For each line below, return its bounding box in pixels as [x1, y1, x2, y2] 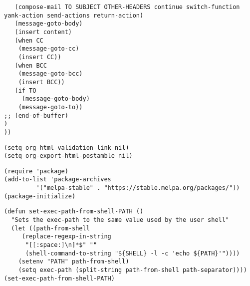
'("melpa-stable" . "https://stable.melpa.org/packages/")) [36, 184, 240, 192]
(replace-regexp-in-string [21, 233, 111, 240]
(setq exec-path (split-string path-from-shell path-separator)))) [18, 266, 247, 274]
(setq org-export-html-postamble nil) [4, 152, 133, 160]
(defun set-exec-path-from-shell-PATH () [4, 208, 144, 215]
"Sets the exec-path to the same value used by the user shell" [11, 216, 230, 224]
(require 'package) [4, 167, 68, 175]
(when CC [14, 37, 43, 44]
